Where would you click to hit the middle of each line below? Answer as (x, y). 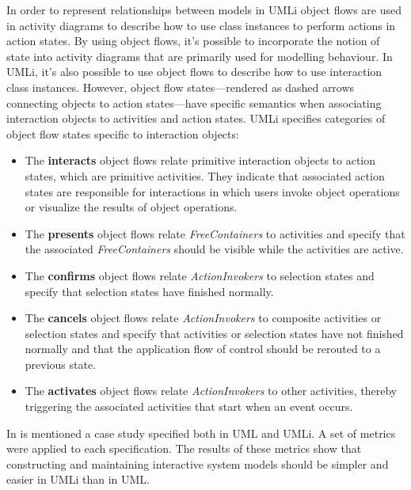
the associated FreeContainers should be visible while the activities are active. (214, 249)
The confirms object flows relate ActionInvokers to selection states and (200, 275)
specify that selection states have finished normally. (149, 291)
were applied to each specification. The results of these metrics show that (184, 448)
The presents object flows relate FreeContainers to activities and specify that (215, 233)
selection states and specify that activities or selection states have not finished (214, 333)
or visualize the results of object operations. (131, 207)
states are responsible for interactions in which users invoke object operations (212, 191)
